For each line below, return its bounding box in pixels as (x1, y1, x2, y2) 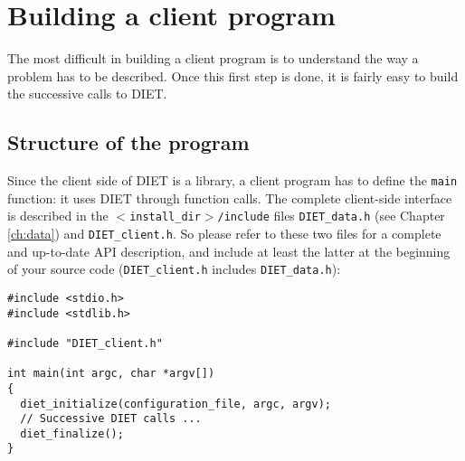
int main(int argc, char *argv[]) (7, 367, 215, 381)
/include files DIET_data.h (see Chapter (217, 206, 445, 225)
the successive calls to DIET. (7, 84, 167, 103)
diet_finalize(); (20, 427, 124, 440)
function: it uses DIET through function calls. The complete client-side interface (7, 188, 452, 207)
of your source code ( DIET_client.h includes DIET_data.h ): (7, 259, 341, 278)
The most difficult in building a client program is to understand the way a (7, 49, 419, 68)
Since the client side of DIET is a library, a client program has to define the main (7, 171, 458, 190)
